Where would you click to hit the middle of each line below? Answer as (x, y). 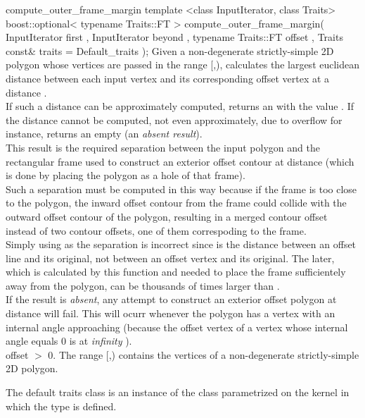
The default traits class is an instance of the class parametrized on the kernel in (178, 392)
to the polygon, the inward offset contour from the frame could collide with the (176, 203)
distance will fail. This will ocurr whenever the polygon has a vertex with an (171, 313)
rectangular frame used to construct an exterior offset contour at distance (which (180, 161)
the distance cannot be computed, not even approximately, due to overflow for (174, 119)
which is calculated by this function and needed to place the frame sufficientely (176, 272)
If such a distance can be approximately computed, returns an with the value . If (180, 106)
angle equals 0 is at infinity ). (69, 341)
